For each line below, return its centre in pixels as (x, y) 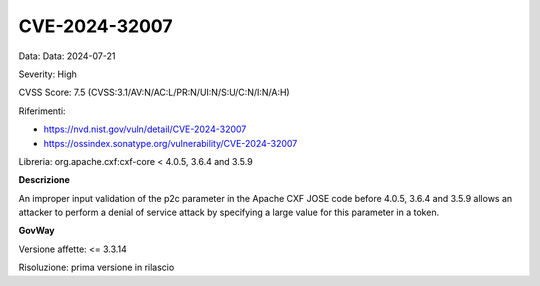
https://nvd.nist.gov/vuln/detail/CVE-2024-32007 (145, 129)
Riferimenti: (42, 111)
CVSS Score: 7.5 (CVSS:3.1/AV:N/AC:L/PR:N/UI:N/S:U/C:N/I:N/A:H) (154, 92)
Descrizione (44, 180)
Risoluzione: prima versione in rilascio (96, 267)
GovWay (36, 231)
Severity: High (47, 74)
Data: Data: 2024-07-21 (67, 56)
